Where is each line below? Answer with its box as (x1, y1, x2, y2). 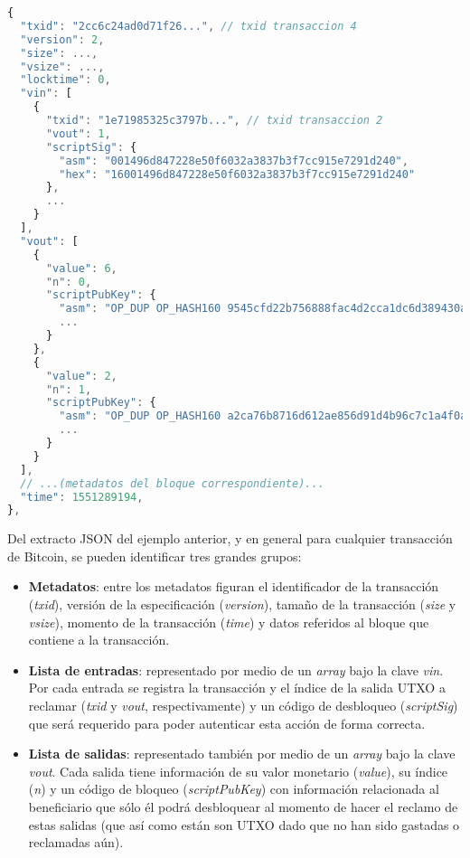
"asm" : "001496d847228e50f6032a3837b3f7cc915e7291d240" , (59, 154, 409, 167)
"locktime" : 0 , (20, 73, 111, 87)
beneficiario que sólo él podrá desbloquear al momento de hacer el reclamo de (28, 797, 458, 816)
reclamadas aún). (28, 833, 124, 852)
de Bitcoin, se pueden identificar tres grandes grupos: (7, 546, 302, 565)
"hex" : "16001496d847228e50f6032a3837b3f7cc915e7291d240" (59, 167, 416, 181)
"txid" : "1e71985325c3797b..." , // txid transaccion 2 (45, 114, 383, 127)
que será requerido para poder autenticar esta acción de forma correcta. (28, 713, 426, 732)
